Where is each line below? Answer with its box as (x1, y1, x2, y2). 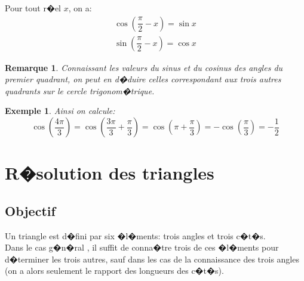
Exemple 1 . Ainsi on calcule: (5, 104, 115, 117)
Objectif (5, 201, 56, 220)
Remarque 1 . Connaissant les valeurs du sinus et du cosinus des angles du (5, 61, 283, 73)
